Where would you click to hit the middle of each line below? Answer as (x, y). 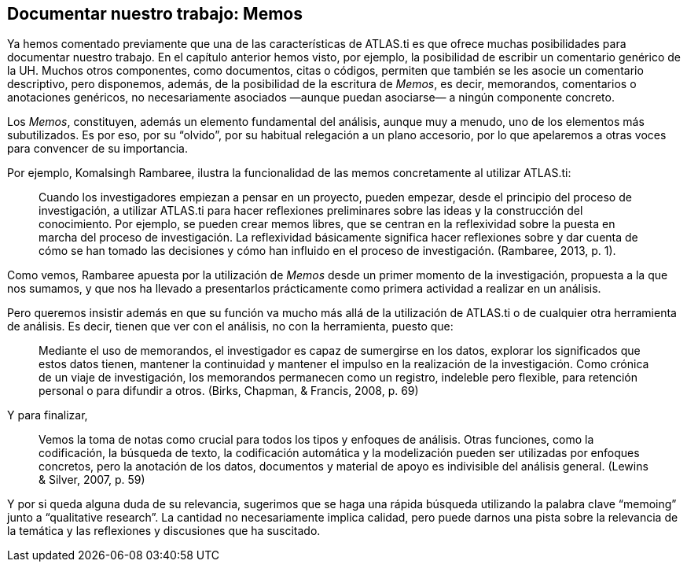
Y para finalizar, (48, 415)
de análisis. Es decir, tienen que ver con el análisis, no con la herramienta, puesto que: (230, 326)
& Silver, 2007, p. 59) (92, 480)
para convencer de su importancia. (97, 149)
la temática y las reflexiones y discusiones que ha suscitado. (164, 531)
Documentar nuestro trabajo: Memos (155, 14)
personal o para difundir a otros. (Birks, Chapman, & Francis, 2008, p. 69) (229, 391)
